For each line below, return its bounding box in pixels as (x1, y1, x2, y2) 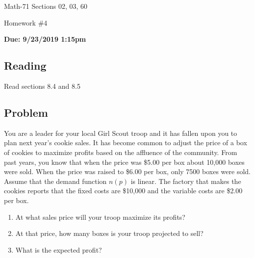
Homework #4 (4, 17, 48, 27)
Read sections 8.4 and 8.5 (4, 80, 80, 91)
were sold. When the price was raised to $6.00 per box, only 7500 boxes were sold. (4, 166, 251, 177)
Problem (4, 104, 48, 120)
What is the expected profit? (15, 244, 102, 255)
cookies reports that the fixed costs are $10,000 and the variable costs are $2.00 (4, 185, 243, 196)
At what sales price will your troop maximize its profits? (15, 211, 185, 222)
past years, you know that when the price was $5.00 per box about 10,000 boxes (4, 156, 245, 167)
